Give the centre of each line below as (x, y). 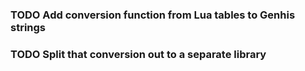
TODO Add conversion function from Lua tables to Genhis (153, 15)
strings (28, 27)
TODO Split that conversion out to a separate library (138, 54)
